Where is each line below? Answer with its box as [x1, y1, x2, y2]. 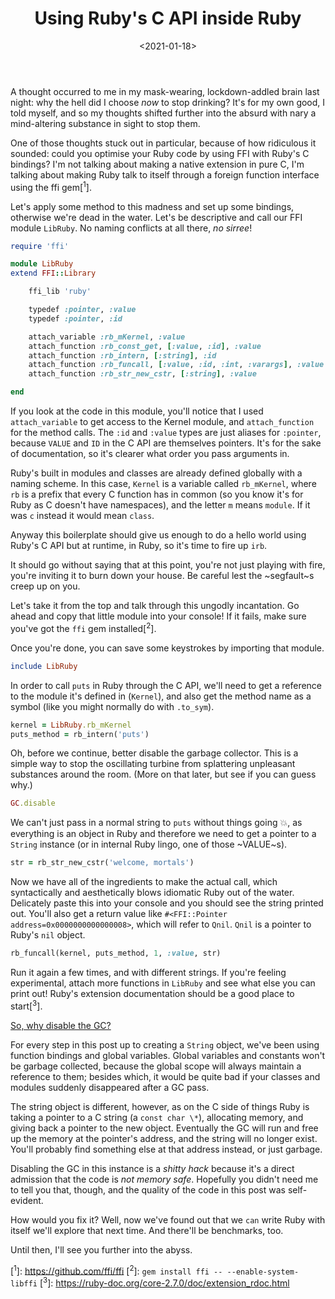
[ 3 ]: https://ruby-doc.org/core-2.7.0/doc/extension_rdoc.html [39, 1275, 290, 1289]
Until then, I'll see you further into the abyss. [10, 1243, 193, 1256]
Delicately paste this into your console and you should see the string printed [10, 897, 324, 909]
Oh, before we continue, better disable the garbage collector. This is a [10, 747, 299, 759]
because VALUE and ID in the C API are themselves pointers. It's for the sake [10, 437, 322, 449]
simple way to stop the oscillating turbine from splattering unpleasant [10, 758, 296, 770]
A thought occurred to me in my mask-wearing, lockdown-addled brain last [10, 85, 320, 97]
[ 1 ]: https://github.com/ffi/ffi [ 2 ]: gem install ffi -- [10, 1263, 223, 1277]
